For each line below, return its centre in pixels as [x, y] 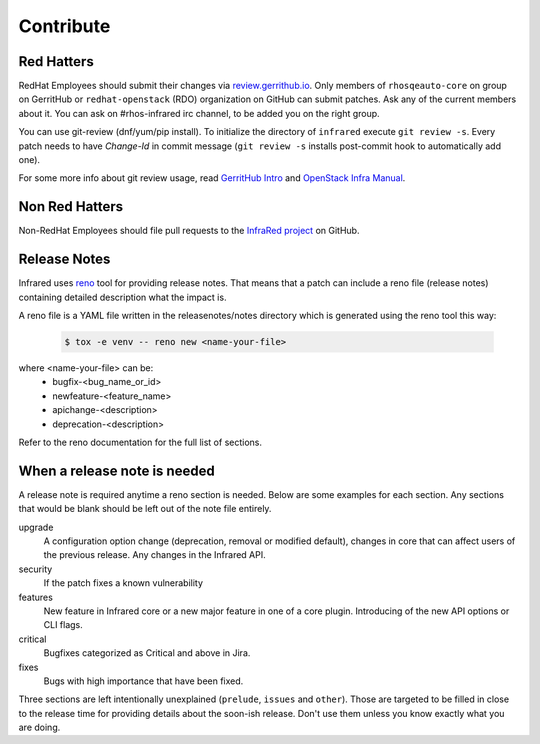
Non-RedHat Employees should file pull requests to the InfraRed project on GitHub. [189, 231]
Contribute [64, 26]
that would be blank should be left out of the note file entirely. [145, 509]
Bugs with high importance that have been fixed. [143, 681]
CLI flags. [63, 625]
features [36, 597]
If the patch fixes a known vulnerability [123, 583]
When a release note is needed [116, 470]
